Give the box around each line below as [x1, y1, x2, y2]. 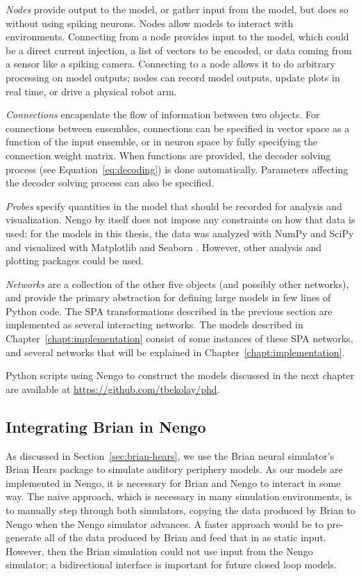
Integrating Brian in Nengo [6, 415, 206, 437]
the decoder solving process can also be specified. [6, 175, 215, 190]
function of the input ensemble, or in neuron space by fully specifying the [6, 134, 318, 149]
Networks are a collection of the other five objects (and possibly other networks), [6, 276, 349, 291]
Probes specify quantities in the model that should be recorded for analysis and [6, 198, 342, 213]
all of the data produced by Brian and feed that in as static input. [44, 530, 326, 545]
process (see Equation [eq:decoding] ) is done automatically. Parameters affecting [6, 161, 349, 176]
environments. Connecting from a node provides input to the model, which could [6, 29, 349, 44]
